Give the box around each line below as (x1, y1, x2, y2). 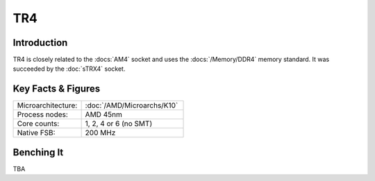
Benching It (12, 146, 64, 158)
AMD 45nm (85, 110, 123, 119)
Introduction (12, 37, 68, 49)
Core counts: (17, 119, 60, 128)
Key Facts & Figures (12, 83, 101, 95)
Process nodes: (17, 110, 69, 119)
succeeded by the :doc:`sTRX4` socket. (12, 64, 126, 73)
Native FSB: (17, 128, 56, 138)
